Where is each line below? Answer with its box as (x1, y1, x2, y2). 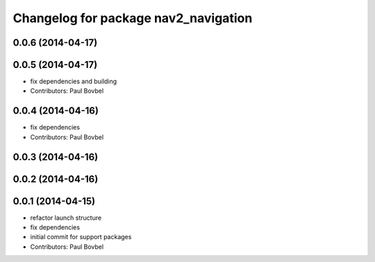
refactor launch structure (30, 213, 102, 222)
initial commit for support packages (30, 233, 132, 241)
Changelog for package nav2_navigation (12, 10, 253, 26)
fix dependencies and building (30, 77, 117, 86)
